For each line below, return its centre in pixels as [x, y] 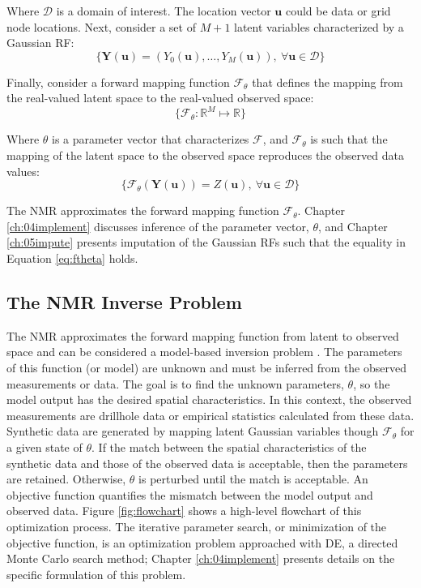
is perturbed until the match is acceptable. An [253, 479]
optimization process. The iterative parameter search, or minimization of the [197, 526]
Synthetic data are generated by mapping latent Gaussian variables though [193, 431]
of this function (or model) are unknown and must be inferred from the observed [207, 368]
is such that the [349, 139]
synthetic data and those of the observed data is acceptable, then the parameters [207, 463]
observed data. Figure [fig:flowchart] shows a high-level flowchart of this [184, 511]
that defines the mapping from [327, 82]
